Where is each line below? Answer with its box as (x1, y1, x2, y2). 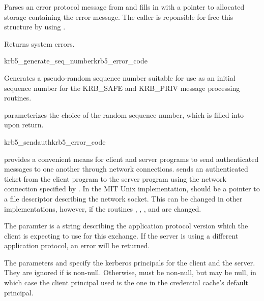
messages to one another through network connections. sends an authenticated (4, 163, 248, 174)
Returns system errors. (4, 38, 75, 49)
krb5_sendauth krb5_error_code (4, 136, 106, 147)
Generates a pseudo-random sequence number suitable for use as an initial (4, 72, 236, 83)
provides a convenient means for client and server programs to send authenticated (4, 153, 259, 164)
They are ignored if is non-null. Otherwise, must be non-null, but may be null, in (4, 267, 256, 278)
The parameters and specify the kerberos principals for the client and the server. (4, 257, 255, 267)
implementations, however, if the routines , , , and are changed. (4, 203, 201, 214)
